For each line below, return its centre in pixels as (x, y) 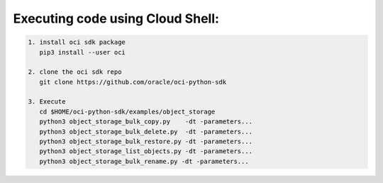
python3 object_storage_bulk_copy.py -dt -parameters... (146, 122)
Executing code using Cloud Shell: (116, 18)
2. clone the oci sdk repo (75, 72)
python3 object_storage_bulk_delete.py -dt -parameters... (146, 132)
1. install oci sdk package (77, 42)
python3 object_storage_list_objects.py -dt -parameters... (146, 151)
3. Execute (47, 102)
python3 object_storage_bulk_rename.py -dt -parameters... (144, 161)
